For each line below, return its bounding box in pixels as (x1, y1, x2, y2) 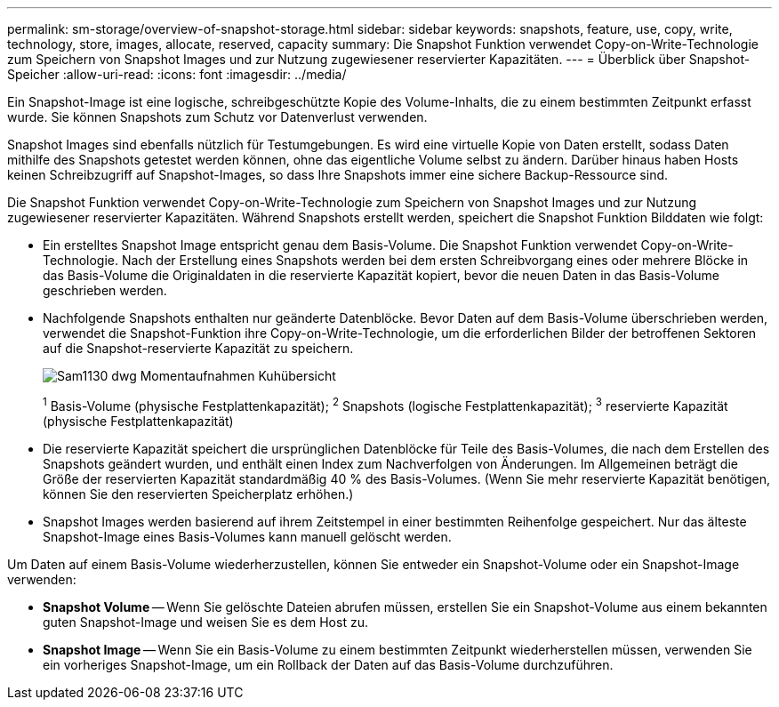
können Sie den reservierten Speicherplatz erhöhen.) (43, 486, 354, 502)
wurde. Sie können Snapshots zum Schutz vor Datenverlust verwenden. (7, 109, 428, 125)
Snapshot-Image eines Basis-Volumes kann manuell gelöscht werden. (43, 528, 452, 544)
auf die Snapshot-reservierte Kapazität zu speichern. (43, 341, 354, 356)
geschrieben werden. (43, 283, 167, 298)
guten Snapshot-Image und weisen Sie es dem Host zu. (43, 614, 368, 630)
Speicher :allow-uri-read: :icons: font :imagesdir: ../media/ (7, 67, 347, 82)
